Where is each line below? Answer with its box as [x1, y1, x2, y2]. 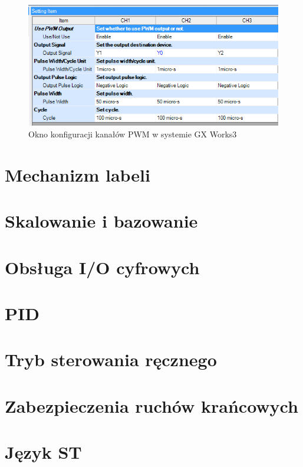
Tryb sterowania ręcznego [5, 347, 217, 371]
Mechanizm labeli [5, 162, 150, 186]
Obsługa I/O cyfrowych [5, 255, 200, 279]
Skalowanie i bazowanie [5, 209, 198, 233]
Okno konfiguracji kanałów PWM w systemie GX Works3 [28, 128, 237, 140]
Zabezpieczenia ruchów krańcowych [5, 393, 298, 417]
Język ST [5, 440, 82, 464]
